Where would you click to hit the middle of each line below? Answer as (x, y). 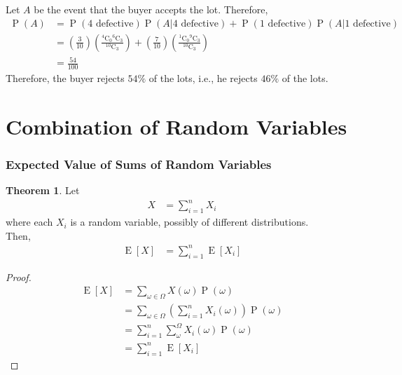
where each (29, 222)
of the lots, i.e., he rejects (203, 78)
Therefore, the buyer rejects (65, 78)
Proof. (19, 277)
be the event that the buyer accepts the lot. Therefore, (151, 9)
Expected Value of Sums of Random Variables (139, 164)
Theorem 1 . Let (43, 190)
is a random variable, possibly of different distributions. (189, 222)
